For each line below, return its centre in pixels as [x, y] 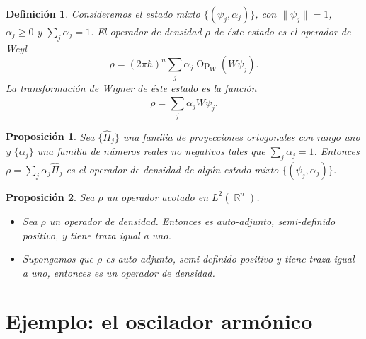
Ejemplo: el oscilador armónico [159, 321]
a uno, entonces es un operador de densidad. [119, 272]
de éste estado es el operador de [282, 31]
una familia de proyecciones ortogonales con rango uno [241, 136]
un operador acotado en [158, 196]
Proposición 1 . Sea [50, 136]
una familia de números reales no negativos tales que [151, 151]
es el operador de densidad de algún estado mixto [172, 169]
